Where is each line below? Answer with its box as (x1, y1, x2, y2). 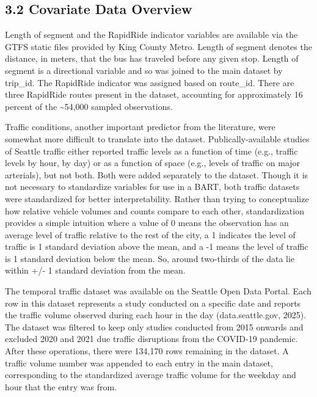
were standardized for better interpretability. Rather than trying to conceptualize (5, 192, 309, 205)
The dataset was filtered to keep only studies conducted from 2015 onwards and (5, 320, 304, 333)
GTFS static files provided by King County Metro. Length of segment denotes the (5, 40, 312, 53)
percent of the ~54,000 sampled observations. (5, 100, 173, 112)
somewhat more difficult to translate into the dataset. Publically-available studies (5, 132, 310, 145)
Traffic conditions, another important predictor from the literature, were (5, 120, 275, 133)
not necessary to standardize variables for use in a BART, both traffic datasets (5, 180, 300, 193)
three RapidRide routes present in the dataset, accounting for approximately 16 (5, 88, 303, 101)
